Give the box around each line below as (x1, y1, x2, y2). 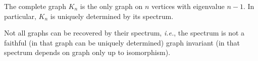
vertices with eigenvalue (151, 1, 225, 11)
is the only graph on (80, 1, 143, 11)
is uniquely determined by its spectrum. (50, 10, 174, 21)
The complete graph (4, 1, 66, 11)
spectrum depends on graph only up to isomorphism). (4, 47, 171, 57)
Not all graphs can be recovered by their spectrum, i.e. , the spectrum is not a (4, 27, 245, 38)
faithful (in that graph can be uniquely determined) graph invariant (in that (4, 37, 240, 47)
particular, (4, 10, 36, 21)
